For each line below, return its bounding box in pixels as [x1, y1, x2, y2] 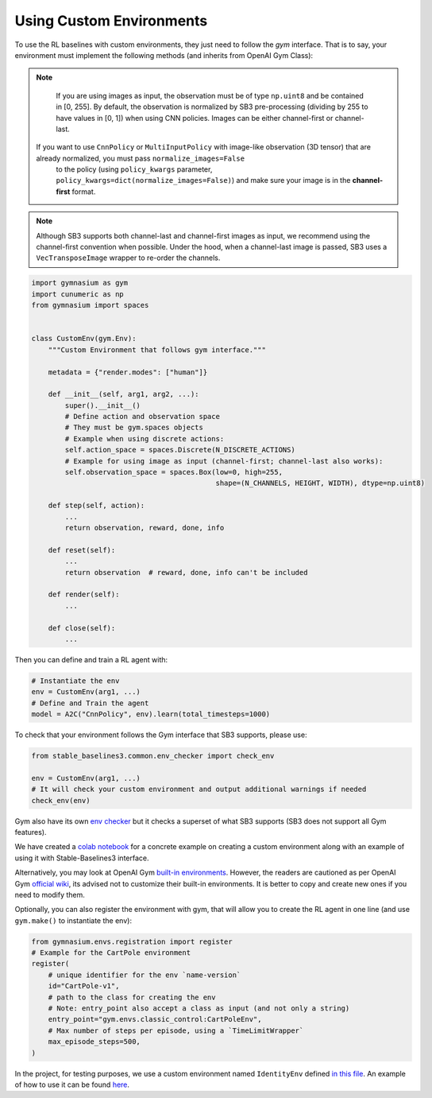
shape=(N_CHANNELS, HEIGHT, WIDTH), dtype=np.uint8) [215, 479, 425, 488]
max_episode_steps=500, [48, 1038, 141, 1046]
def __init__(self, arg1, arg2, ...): [48, 390, 199, 399]
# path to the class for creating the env [48, 992, 216, 1002]
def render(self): [48, 590, 120, 599]
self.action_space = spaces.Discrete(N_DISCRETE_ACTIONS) [64, 445, 295, 455]
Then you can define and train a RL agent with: [14, 654, 168, 664]
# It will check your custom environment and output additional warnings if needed [31, 785, 367, 794]
